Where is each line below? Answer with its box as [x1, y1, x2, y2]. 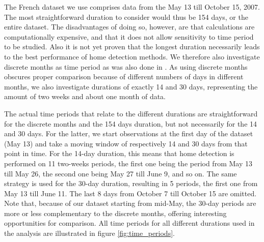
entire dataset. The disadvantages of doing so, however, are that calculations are [4, 21, 255, 32]
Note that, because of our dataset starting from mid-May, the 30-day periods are [4, 198, 256, 208]
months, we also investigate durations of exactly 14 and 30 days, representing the [4, 81, 258, 92]
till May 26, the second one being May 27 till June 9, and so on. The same [4, 168, 237, 178]
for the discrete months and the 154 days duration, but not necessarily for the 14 [4, 118, 257, 129]
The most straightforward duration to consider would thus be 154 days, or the [4, 11, 248, 22]
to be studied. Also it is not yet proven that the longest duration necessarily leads [4, 41, 260, 52]
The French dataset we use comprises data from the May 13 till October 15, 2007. [4, 2, 260, 12]
